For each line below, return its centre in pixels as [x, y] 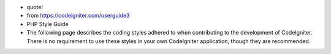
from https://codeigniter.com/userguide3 [78, 16]
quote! [35, 7]
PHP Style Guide [48, 24]
